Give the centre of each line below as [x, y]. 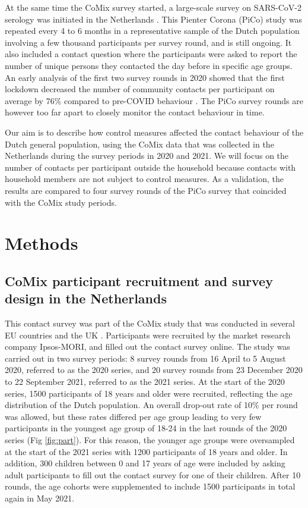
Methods [42, 243]
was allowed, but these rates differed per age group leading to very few [133, 416]
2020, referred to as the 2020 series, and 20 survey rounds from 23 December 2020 [154, 370]
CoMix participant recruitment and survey [139, 280]
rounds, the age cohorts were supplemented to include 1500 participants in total [150, 486]
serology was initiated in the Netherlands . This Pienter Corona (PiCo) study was [154, 19]
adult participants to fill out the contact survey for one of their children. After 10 [153, 474]
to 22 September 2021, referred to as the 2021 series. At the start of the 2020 [145, 382]
